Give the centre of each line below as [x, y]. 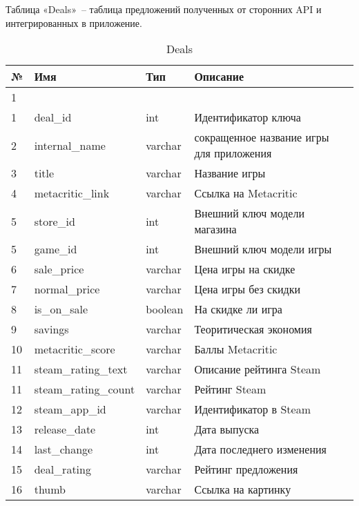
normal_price [67, 289]
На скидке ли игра [238, 309]
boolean [165, 309]
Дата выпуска [227, 429]
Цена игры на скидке [245, 269]
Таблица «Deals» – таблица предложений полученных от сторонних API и [164, 9]
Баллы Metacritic [236, 349]
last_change [64, 449]
